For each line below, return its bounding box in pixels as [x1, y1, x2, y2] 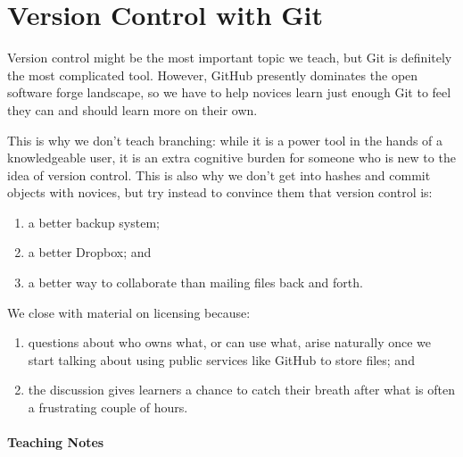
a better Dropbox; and [28, 243, 152, 262]
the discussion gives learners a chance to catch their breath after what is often [28, 380, 455, 399]
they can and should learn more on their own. [7, 100, 258, 119]
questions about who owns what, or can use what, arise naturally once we [28, 333, 432, 352]
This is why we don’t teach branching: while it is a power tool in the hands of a [7, 130, 443, 149]
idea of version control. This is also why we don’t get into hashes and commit [7, 165, 431, 184]
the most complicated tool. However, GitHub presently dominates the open [7, 65, 418, 84]
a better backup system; [28, 212, 160, 231]
